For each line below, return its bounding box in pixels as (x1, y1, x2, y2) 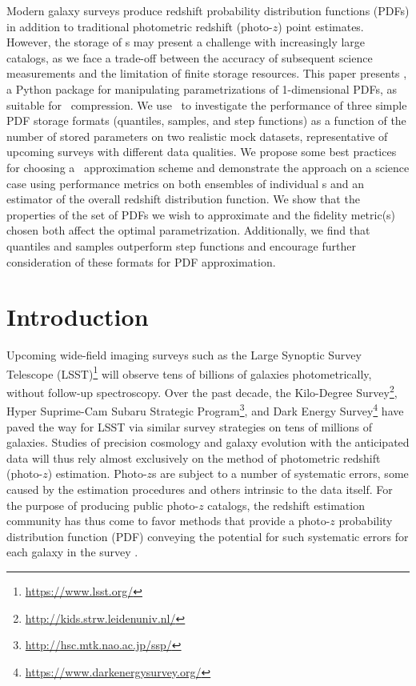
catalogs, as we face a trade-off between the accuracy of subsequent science (6, 49, 373, 66)
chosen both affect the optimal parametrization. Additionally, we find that (6, 222, 370, 239)
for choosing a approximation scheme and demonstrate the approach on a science (6, 158, 410, 175)
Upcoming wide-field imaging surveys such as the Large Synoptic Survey (6, 347, 362, 363)
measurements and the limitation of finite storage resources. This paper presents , (6, 65, 407, 82)
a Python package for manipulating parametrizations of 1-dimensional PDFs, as (6, 80, 398, 97)
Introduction (6, 300, 149, 333)
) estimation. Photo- (47, 465, 147, 482)
